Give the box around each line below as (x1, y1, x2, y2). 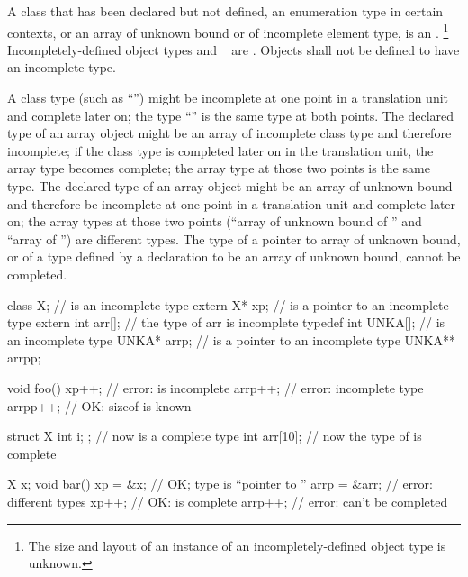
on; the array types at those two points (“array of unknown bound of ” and (7, 212, 422, 231)
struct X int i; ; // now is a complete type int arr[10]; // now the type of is (7, 426, 422, 445)
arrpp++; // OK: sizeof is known (7, 396, 192, 415)
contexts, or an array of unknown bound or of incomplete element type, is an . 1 (7, 20, 449, 41)
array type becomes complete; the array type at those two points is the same (7, 159, 430, 178)
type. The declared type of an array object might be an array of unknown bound (7, 177, 453, 195)
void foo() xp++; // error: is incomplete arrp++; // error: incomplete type (7, 378, 424, 397)
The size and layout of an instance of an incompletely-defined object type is (28, 536, 446, 554)
